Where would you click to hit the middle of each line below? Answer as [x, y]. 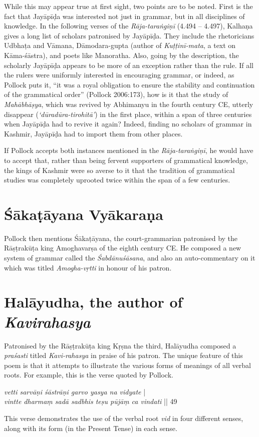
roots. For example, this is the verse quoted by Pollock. [89, 375]
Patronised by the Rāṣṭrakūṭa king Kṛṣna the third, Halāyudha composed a [120, 345]
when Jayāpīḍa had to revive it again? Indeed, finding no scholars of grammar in [128, 124]
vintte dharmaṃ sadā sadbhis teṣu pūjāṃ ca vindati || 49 [91, 401]
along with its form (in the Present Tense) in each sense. [91, 428]
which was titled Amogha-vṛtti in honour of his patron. [88, 267]
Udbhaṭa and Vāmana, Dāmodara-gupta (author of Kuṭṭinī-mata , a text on [120, 45]
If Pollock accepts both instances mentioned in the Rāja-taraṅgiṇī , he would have [129, 150]
